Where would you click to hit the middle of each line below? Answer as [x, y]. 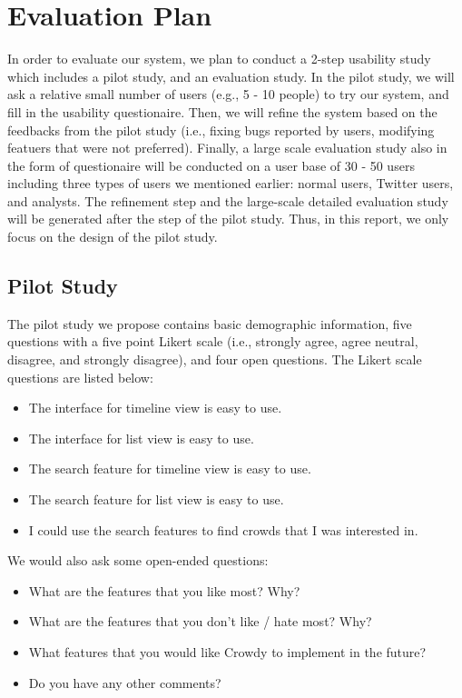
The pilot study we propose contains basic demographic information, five [210, 323]
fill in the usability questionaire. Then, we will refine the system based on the [222, 111]
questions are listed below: [80, 377]
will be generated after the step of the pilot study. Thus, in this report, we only [228, 219]
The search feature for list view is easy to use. [156, 499]
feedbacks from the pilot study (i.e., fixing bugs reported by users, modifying [221, 130]
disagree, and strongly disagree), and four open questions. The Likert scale [215, 359]
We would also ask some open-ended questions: [138, 560]
